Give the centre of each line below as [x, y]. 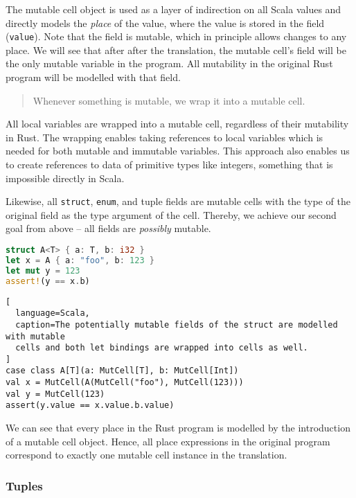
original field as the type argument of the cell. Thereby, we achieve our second [171, 214]
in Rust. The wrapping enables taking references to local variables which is [164, 137]
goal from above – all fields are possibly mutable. [108, 228]
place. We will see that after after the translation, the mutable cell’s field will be [176, 50]
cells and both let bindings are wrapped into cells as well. [162, 348]
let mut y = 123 [43, 270]
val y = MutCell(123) [55, 394]
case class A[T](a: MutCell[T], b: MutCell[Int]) [122, 371]
